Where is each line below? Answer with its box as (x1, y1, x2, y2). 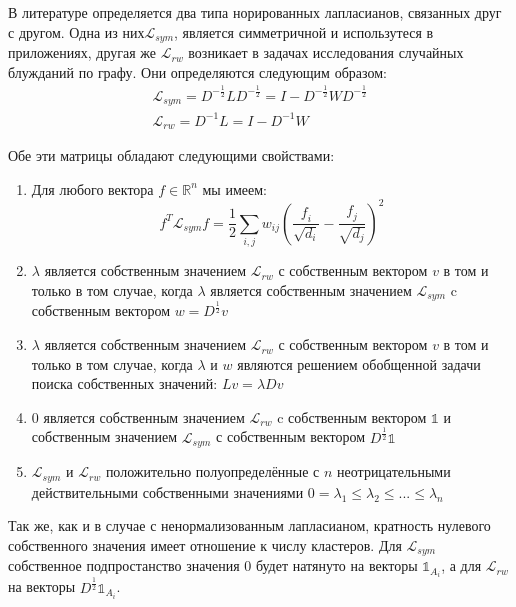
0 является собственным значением (31, 406, 245, 427)
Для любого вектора (31, 178, 154, 199)
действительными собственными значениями (31, 481, 304, 502)
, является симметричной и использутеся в (174, 21, 434, 42)
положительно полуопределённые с (105, 461, 320, 482)
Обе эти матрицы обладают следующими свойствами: (8, 145, 335, 166)
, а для (441, 555, 482, 576)
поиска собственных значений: (31, 373, 218, 394)
